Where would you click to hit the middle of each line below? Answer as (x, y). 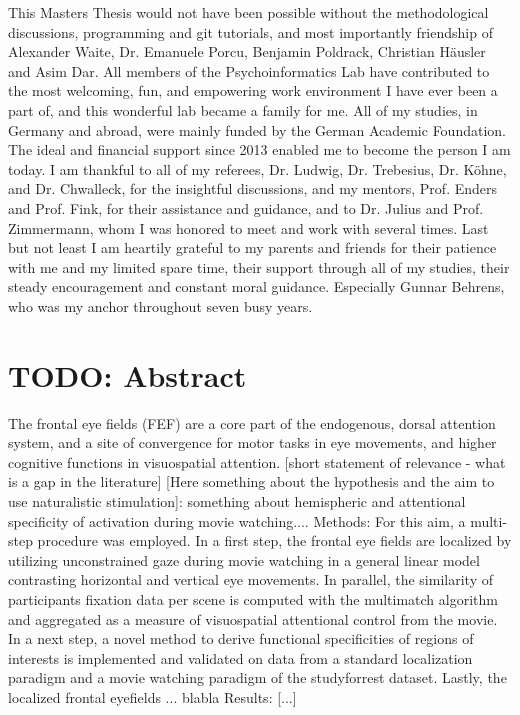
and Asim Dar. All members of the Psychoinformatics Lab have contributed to (249, 70)
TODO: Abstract (127, 374)
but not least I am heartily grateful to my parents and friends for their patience (252, 247)
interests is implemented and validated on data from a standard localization (240, 657)
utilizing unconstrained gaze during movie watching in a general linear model (244, 559)
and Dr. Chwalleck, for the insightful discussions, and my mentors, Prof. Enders (253, 188)
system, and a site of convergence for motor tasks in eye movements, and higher (252, 442)
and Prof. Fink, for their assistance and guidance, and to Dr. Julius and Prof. (246, 207)
